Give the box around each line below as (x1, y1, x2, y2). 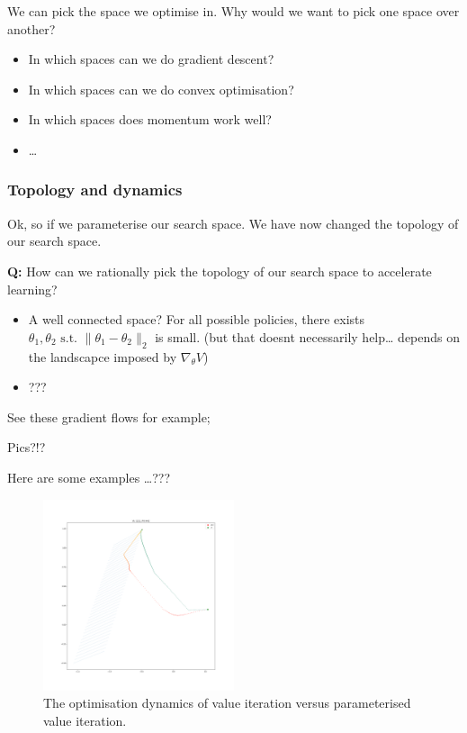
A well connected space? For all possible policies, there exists (28, 310, 365, 329)
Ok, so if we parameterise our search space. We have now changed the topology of (7, 213, 459, 232)
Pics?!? (7, 438, 46, 457)
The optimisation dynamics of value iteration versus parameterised (43, 693, 411, 712)
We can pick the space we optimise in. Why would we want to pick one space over (7, 2, 460, 20)
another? (7, 19, 56, 38)
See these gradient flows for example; (7, 407, 211, 426)
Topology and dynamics (7, 178, 183, 201)
